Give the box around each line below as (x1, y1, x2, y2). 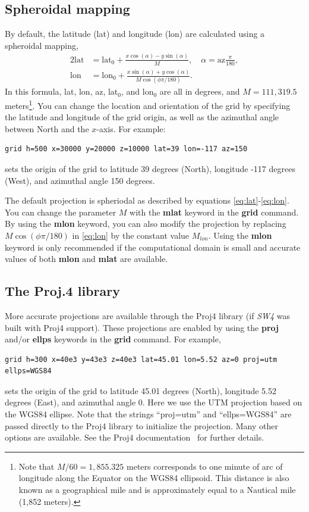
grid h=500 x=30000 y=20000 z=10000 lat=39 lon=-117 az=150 (5, 145, 248, 154)
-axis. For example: (96, 122, 166, 135)
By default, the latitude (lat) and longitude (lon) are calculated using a (5, 27, 265, 40)
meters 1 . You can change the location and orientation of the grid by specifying (5, 97, 291, 111)
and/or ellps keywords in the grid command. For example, (5, 333, 221, 345)
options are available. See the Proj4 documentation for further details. (5, 431, 264, 444)
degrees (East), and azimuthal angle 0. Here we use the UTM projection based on (5, 396, 302, 408)
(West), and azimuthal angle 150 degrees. (5, 174, 155, 186)
